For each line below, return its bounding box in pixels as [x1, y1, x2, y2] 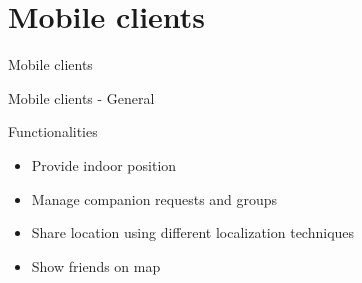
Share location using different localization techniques [31, 222, 355, 243]
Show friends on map [31, 255, 161, 276]
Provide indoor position [31, 154, 177, 175]
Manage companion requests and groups [31, 188, 278, 209]
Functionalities [8, 121, 98, 142]
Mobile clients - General [8, 87, 155, 108]
